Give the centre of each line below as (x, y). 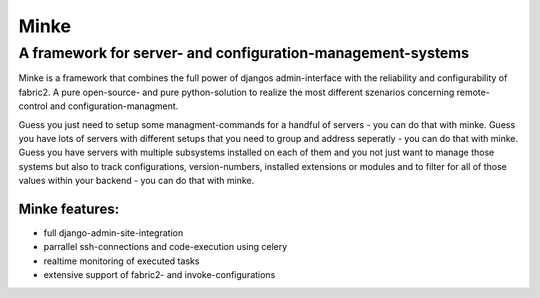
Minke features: (69, 208)
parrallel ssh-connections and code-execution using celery (165, 247)
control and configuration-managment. (98, 106)
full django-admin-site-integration (113, 233)
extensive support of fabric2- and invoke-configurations (159, 275)
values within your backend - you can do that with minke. (136, 181)
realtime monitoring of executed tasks (121, 261)
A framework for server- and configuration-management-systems (244, 53)
